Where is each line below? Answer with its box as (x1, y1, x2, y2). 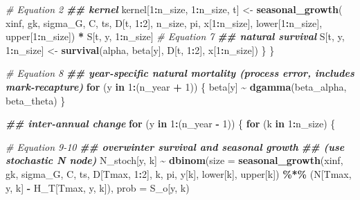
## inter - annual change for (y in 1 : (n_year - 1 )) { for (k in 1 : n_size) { (6, 116, 336, 131)
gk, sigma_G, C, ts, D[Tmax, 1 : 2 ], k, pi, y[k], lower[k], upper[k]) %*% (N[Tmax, (6, 166, 352, 181)
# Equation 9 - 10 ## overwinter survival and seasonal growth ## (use (6, 139, 345, 154)
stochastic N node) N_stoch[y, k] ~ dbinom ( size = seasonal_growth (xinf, (6, 153, 343, 167)
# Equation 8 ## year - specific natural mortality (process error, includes (6, 66, 354, 80)
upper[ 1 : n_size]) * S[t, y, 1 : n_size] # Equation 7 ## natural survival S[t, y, (6, 29, 345, 44)
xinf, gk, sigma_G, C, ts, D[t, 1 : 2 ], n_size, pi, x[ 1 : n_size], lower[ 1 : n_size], (6, 15, 323, 30)
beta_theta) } (6, 93, 66, 107)
